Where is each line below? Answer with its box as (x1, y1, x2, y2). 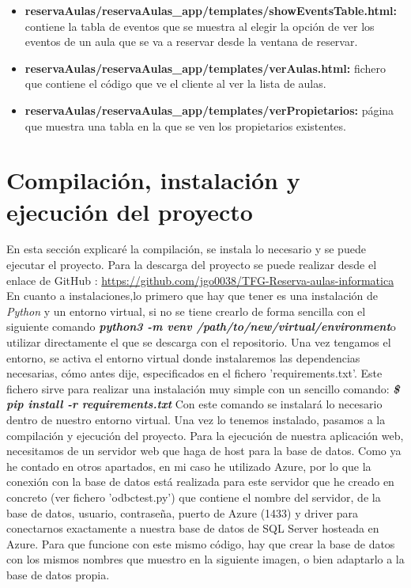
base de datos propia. (6, 566, 110, 582)
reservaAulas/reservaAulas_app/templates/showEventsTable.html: (25, 2, 398, 18)
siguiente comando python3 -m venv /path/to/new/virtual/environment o (6, 318, 396, 335)
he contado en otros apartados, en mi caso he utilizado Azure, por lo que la (6, 457, 371, 474)
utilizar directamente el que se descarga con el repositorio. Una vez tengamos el (6, 334, 391, 351)
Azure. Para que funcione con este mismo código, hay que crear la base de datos (6, 535, 395, 552)
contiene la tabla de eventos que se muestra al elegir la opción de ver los (25, 17, 375, 34)
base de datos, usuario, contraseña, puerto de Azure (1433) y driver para (6, 504, 359, 521)
